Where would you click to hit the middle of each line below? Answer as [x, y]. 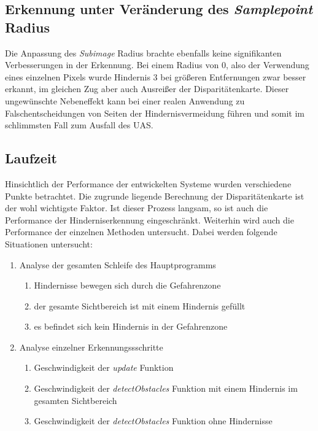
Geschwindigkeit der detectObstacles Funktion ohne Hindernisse [153, 421]
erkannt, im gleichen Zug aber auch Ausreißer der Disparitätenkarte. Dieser [147, 89]
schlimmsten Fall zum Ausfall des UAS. [79, 125]
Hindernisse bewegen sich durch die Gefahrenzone [127, 285]
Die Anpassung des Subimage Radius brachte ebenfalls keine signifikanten [143, 52]
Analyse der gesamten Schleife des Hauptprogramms [118, 264]
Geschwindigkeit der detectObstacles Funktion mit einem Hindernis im [166, 388]
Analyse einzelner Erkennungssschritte [91, 347]
